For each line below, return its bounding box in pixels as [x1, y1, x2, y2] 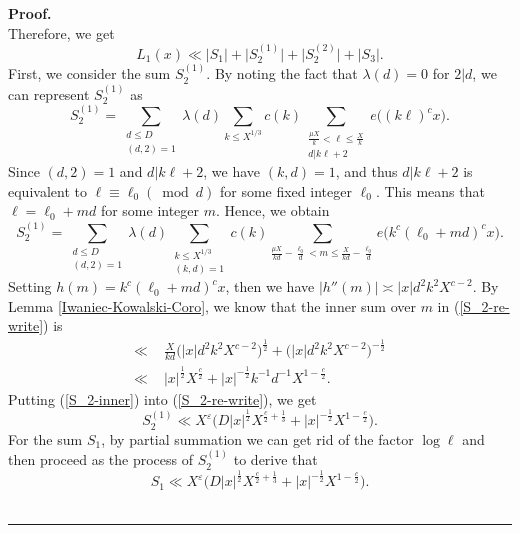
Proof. [8, 3, 52, 23]
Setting [8, 276, 52, 297]
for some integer [100, 200, 200, 221]
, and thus [335, 161, 398, 182]
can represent [8, 83, 90, 104]
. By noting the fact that [206, 63, 358, 84]
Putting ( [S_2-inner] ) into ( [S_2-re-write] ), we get [8, 388, 317, 409]
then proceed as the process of [8, 449, 194, 470]
